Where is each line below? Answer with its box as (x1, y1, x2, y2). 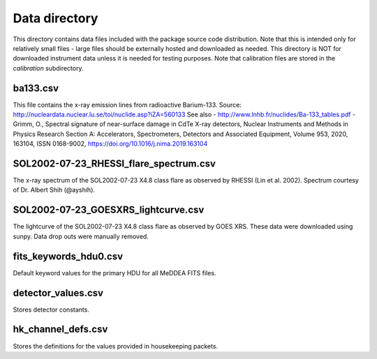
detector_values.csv (13, 287, 104, 299)
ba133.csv (13, 82, 59, 94)
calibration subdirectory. (13, 63, 84, 72)
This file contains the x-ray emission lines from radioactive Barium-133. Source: (13, 100, 242, 109)
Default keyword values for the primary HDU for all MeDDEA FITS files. (13, 268, 216, 277)
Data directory (13, 10, 98, 26)
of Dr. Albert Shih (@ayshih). (13, 185, 96, 194)
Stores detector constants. (13, 305, 90, 314)
